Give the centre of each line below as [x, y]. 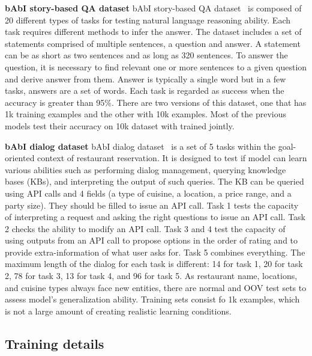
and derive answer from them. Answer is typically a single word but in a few [145, 78]
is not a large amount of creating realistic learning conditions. [118, 311]
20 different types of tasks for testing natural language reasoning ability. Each [148, 20]
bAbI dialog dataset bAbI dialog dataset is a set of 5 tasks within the [140, 146]
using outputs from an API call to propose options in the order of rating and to [151, 240]
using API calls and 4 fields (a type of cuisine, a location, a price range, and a [148, 193]
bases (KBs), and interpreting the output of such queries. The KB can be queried [154, 181]
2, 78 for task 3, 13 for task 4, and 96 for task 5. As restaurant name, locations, [151, 276]
